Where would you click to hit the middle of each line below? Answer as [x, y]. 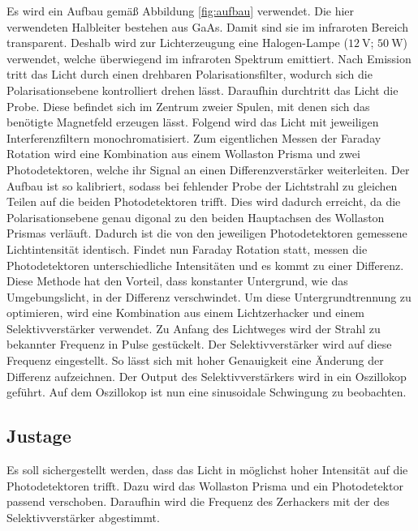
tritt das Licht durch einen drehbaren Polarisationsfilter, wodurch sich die [190, 74]
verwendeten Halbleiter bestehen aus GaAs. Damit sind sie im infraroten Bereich [207, 26]
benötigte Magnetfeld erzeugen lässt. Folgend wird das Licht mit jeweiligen [193, 122]
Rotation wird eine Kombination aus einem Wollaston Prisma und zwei [183, 154]
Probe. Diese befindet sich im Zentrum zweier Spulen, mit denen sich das [188, 106]
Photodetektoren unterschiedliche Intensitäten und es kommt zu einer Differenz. [205, 265]
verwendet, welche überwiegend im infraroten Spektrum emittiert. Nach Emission [209, 58]
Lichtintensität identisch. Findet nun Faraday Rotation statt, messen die [187, 248]
